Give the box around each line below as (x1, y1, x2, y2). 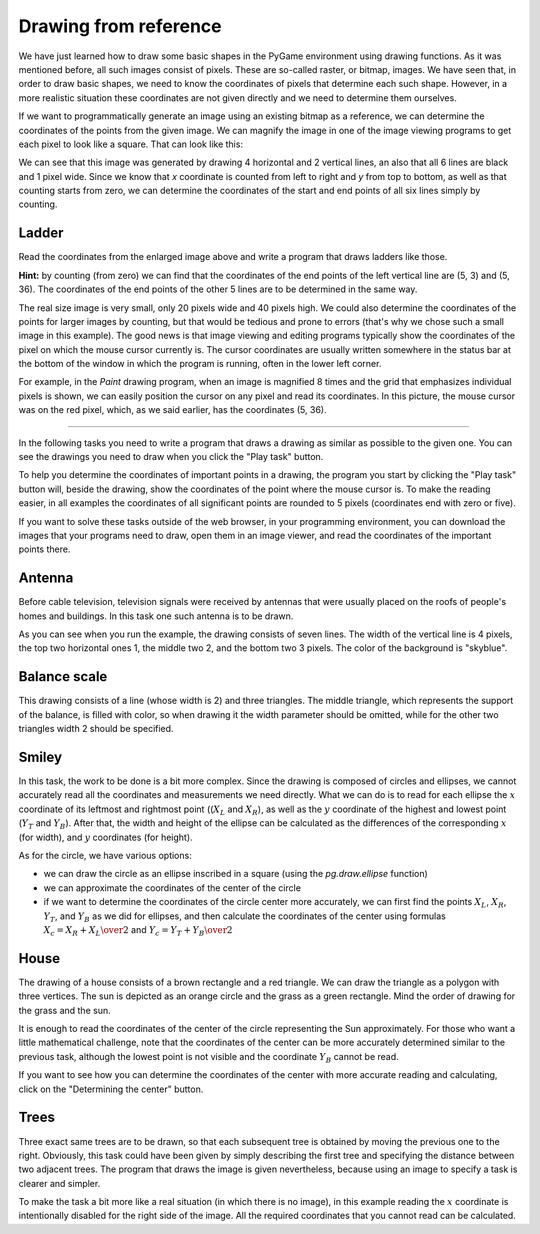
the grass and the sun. (18, 1004, 111, 1016)
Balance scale (18, 668, 108, 685)
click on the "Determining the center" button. (18, 1083, 204, 1095)
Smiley (18, 748, 63, 765)
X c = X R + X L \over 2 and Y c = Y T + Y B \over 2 (43, 923, 234, 938)
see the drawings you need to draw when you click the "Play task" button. (18, 451, 324, 463)
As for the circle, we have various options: (18, 850, 192, 862)
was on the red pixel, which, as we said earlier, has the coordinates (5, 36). (18, 404, 327, 416)
